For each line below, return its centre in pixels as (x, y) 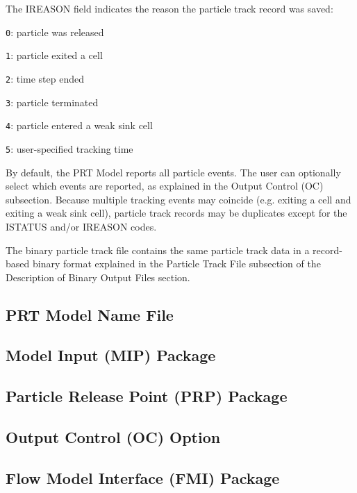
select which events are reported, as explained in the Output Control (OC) (165, 186)
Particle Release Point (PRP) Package (147, 396)
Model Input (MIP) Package (111, 355)
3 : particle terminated (52, 102)
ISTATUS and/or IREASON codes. (81, 226)
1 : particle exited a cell (54, 55)
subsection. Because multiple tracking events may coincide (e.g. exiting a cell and (178, 199)
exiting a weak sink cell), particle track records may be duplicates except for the (176, 213)
